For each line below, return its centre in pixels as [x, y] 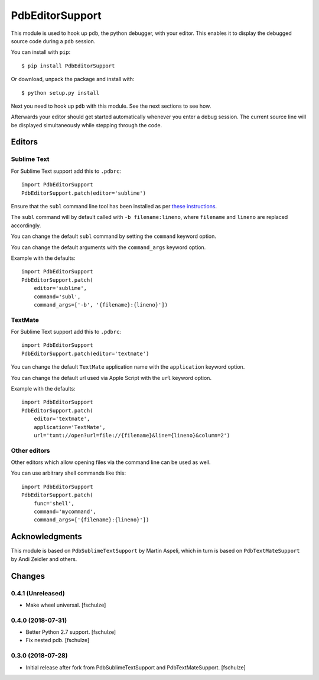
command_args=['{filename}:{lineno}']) [91, 520]
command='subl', [57, 297]
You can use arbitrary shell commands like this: [69, 473]
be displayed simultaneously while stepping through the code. [87, 125]
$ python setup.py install [61, 93]
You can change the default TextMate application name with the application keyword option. [128, 367]
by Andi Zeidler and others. [44, 559]
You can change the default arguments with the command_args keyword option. [108, 247]
